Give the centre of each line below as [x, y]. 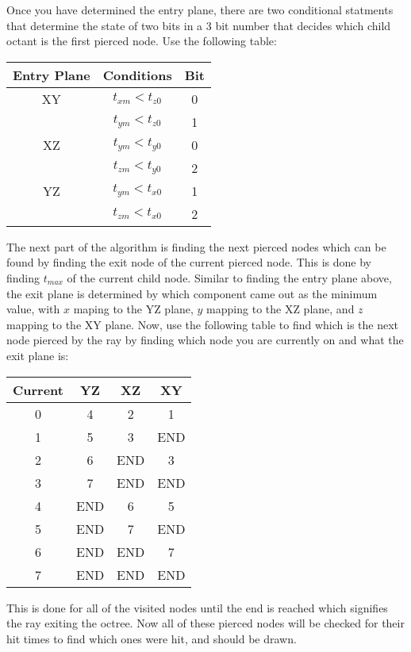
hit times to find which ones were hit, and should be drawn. [152, 638]
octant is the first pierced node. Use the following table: [142, 41]
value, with [33, 309]
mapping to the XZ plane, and [280, 309]
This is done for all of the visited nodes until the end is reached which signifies [197, 607]
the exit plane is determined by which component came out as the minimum [192, 293]
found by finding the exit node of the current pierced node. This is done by [189, 262]
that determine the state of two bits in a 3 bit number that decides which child [199, 25]
